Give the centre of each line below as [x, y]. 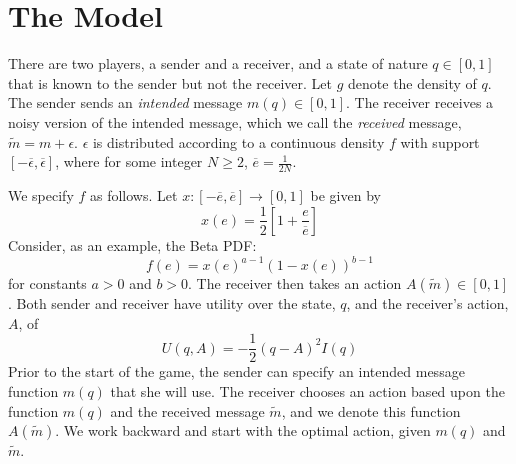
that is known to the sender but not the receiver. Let [170, 82]
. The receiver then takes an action [295, 283]
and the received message [187, 410]
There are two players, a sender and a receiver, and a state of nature [218, 63]
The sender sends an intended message [125, 102]
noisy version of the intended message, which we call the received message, [235, 121]
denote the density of [412, 82]
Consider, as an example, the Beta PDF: [132, 244]
